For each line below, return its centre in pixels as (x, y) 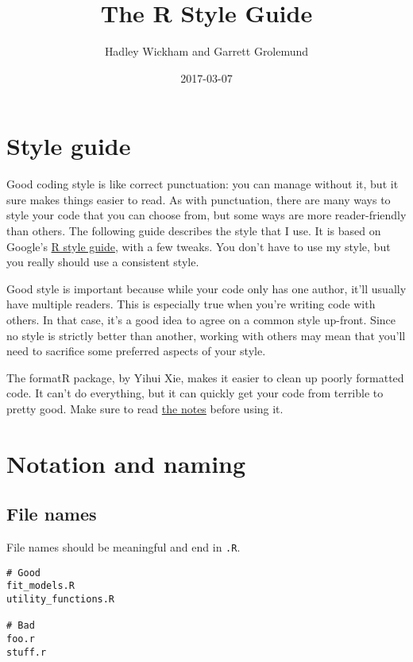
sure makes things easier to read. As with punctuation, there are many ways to (199, 199)
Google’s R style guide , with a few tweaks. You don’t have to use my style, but (199, 246)
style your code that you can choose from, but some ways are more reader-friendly (206, 215)
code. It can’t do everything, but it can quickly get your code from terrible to (195, 393)
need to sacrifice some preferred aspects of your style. (136, 351)
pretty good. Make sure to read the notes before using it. (145, 408)
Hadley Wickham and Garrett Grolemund (206, 51)
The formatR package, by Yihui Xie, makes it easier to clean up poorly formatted (205, 377)
